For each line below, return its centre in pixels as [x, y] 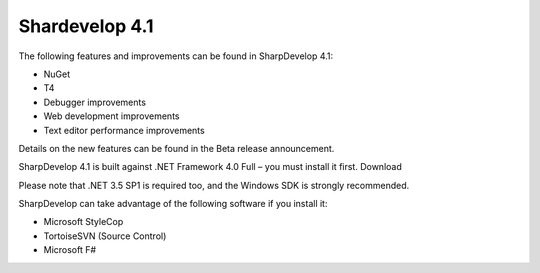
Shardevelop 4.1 [86, 26]
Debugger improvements [95, 102]
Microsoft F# [70, 250]
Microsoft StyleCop [83, 222]
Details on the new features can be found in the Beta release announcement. [176, 148]
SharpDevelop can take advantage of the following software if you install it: [173, 204]
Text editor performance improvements [124, 130]
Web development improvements [111, 116]
